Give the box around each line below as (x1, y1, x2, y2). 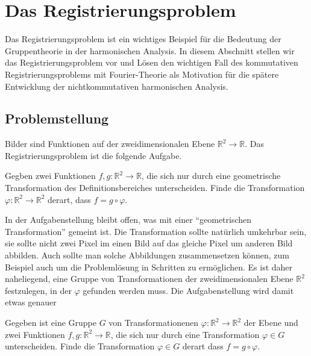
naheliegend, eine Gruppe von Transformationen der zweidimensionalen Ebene (5, 272, 294, 285)
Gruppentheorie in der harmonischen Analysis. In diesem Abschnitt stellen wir (5, 44, 295, 57)
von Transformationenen (108, 316, 199, 329)
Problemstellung (5, 109, 109, 128)
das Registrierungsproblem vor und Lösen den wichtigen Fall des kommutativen (5, 56, 298, 69)
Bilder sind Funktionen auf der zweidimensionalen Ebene (5, 137, 215, 150)
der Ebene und (243, 316, 298, 329)
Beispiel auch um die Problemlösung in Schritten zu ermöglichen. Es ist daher (5, 260, 293, 273)
